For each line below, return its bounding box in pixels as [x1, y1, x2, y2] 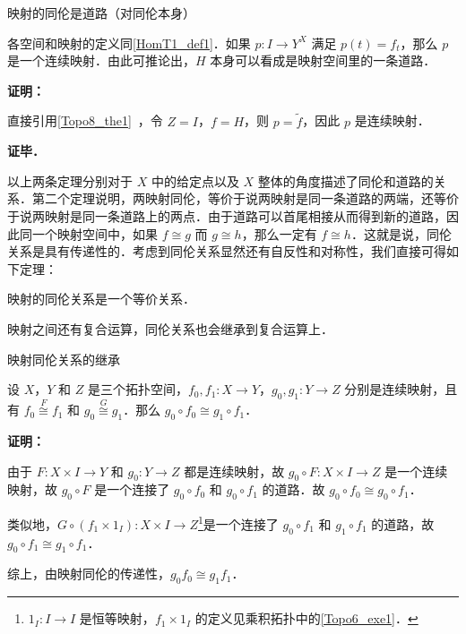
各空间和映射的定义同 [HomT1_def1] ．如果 [7, 33, 251, 52]
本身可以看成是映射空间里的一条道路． [210, 51, 436, 70]
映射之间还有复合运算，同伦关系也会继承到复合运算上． [7, 319, 333, 338]
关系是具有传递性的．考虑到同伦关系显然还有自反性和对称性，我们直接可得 [7, 242, 446, 261]
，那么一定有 [241, 224, 317, 243]
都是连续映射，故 [184, 461, 285, 480]
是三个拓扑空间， [87, 380, 188, 398]
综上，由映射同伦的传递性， [7, 564, 170, 583]
